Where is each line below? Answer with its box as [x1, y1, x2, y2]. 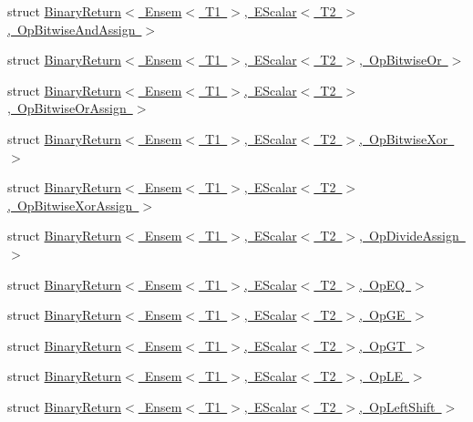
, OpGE [359, 305, 406, 324]
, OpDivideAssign [359, 226, 459, 245]
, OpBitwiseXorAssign [7, 195, 133, 214]
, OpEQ [359, 274, 406, 293]
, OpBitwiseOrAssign [7, 98, 127, 118]
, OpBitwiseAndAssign [7, 19, 136, 38]
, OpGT [359, 335, 406, 355]
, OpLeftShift [359, 396, 436, 416]
